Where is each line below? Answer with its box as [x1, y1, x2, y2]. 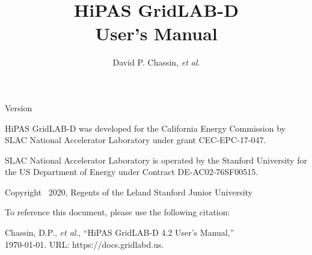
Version [5, 101, 32, 114]
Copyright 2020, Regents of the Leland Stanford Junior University [5, 185, 252, 198]
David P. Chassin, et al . [112, 56, 200, 69]
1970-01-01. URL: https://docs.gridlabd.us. [5, 238, 164, 250]
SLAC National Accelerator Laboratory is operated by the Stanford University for [5, 153, 307, 166]
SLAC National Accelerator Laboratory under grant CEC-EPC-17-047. [5, 134, 266, 146]
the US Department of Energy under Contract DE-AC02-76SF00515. [5, 165, 258, 178]
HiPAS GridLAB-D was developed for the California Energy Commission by [5, 121, 286, 134]
